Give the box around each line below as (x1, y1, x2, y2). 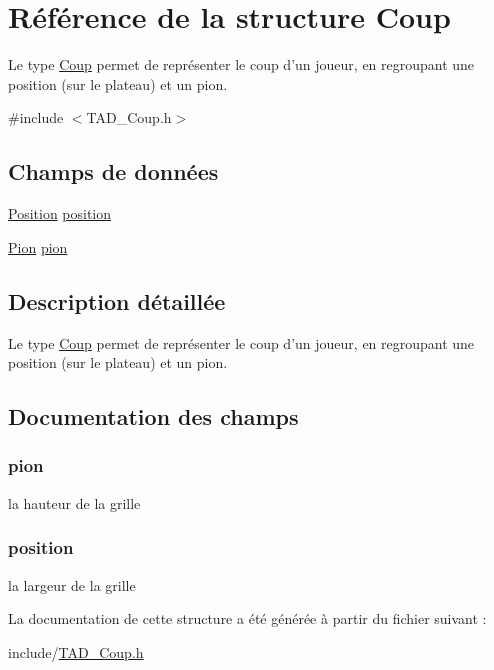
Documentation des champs (8, 401, 299, 432)
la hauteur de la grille (8, 492, 141, 513)
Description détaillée (8, 285, 226, 316)
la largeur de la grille (8, 574, 136, 595)
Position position (8, 203, 112, 224)
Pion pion (8, 236, 68, 257)
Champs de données (8, 156, 219, 187)
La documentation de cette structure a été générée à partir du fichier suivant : (8, 608, 487, 629)
